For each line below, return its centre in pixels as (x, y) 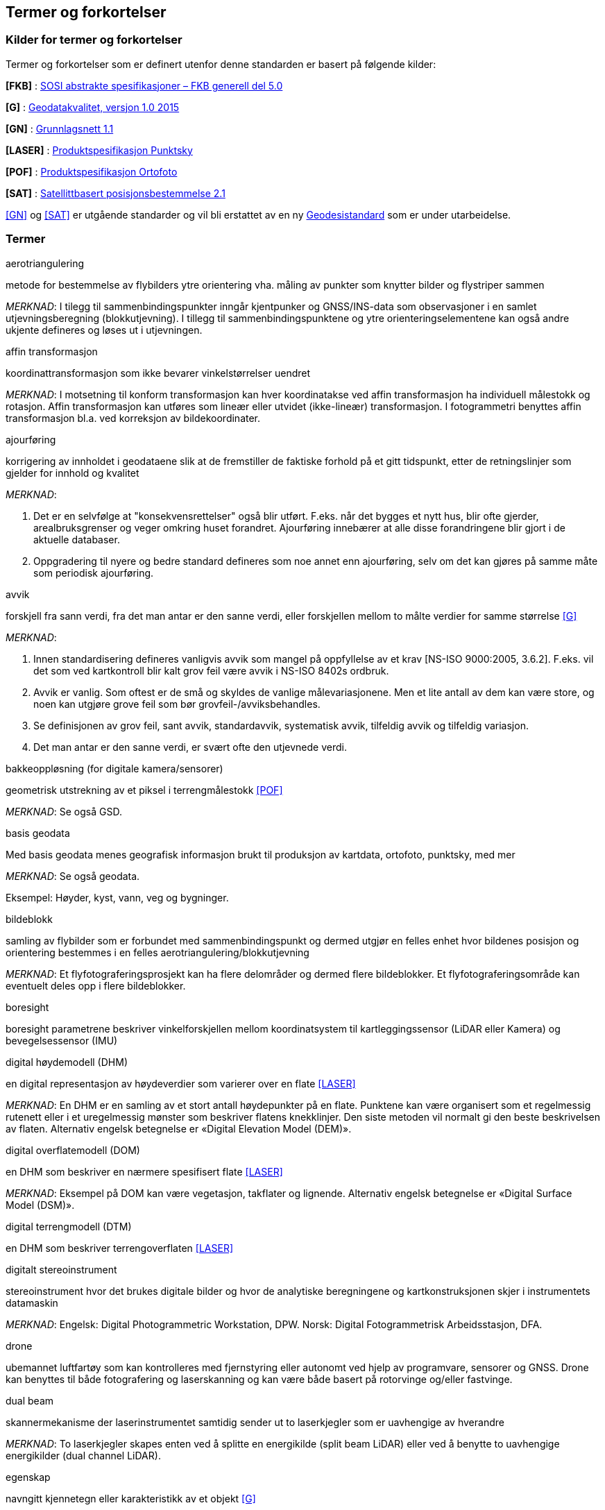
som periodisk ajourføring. (94, 572)
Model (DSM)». (40, 1205)
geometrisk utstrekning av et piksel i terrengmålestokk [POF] (144, 790)
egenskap (28, 1477)
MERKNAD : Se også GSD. (64, 811)
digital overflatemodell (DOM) (73, 1150)
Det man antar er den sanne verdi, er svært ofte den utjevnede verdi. (190, 747)
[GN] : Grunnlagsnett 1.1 (60, 128)
